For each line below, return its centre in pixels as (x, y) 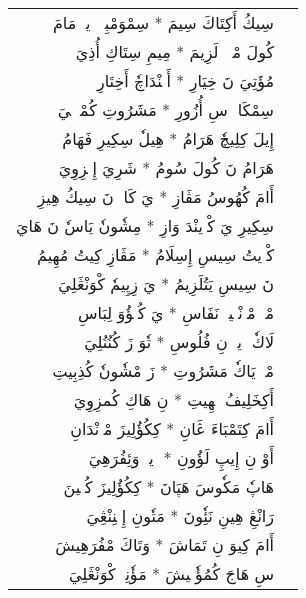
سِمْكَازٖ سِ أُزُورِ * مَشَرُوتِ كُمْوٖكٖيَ (166, 109)
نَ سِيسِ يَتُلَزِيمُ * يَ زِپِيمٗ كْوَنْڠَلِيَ (166, 283)
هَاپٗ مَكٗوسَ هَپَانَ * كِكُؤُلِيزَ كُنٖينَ (169, 486)
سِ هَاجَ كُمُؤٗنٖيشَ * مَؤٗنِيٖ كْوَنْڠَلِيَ (171, 573)
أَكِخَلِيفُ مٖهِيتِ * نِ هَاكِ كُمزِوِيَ (174, 399)
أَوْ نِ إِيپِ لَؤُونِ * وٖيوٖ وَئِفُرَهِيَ (181, 457)
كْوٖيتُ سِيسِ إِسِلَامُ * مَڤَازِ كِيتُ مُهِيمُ (156, 254)
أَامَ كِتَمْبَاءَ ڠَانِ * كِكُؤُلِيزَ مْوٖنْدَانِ (172, 428)
